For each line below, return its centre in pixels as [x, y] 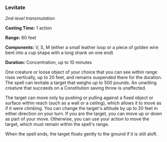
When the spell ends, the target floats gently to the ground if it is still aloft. [81, 134]
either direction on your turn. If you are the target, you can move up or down [84, 113]
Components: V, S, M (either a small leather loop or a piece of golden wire [82, 47]
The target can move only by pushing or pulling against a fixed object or [79, 98]
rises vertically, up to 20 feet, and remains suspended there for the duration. [84, 77]
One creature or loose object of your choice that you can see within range [81, 72]
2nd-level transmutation [30, 18]
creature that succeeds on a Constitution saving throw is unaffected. [76, 88]
